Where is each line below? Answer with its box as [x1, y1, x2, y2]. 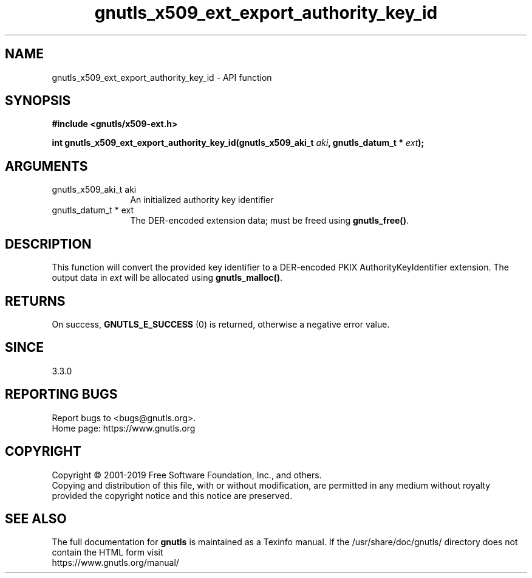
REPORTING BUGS [5, 387, 118, 402]
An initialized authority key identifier [130, 194, 274, 205]
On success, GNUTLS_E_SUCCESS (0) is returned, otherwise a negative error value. [52, 318, 390, 329]
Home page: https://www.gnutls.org [52, 422, 196, 433]
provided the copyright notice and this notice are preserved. [52, 490, 293, 501]
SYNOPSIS [5, 93, 71, 109]
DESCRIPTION [5, 236, 92, 252]
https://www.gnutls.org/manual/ [52, 557, 179, 568]
